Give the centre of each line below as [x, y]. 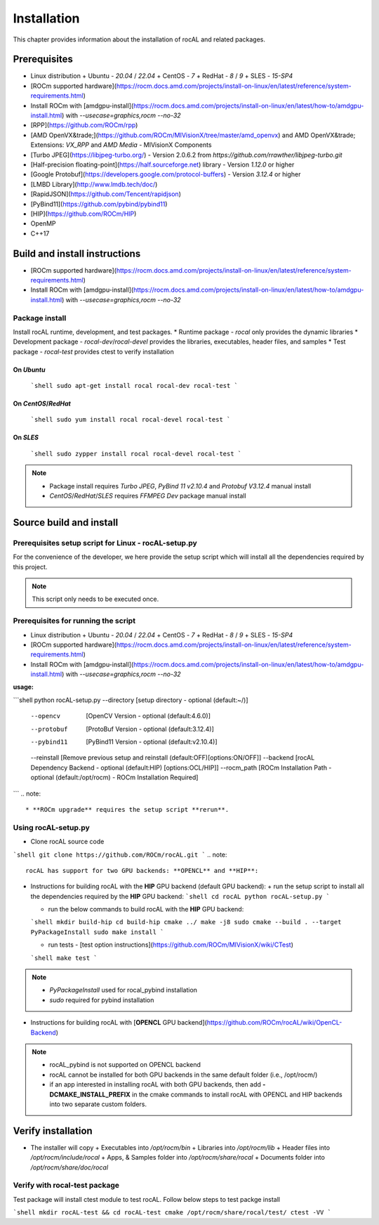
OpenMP [43, 223]
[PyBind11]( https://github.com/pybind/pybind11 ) [99, 204]
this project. [30, 566]
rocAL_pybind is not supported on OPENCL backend [125, 1065]
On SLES [26, 437]
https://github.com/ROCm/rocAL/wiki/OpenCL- [274, 1023]
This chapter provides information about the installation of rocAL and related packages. [139, 39]
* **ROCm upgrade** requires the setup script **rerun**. [127, 809]
